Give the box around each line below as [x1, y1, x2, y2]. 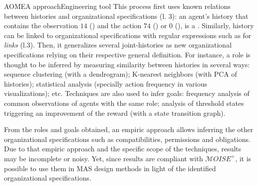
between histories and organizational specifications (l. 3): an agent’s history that [4, 10, 249, 21]
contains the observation [4, 20, 78, 31]
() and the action [89, 20, 142, 31]
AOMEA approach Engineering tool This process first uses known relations [4, 1, 231, 11]
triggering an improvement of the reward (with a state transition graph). [4, 107, 226, 118]
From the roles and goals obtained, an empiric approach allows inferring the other [4, 124, 254, 135]
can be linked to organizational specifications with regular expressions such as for [4, 30, 252, 40]
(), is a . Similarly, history [175, 20, 254, 31]
